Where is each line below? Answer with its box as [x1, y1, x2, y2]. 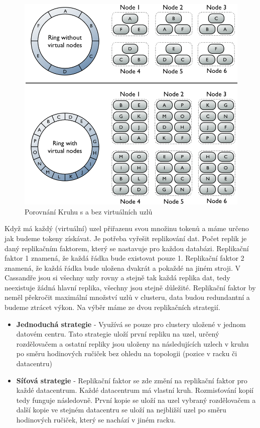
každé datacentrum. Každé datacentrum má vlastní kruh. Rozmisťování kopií [16, 385, 253, 395]
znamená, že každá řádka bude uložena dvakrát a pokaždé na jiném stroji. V [5, 262, 240, 273]
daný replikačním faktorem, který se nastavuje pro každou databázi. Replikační [5, 243, 249, 253]
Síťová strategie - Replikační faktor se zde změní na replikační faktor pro [16, 375, 247, 385]
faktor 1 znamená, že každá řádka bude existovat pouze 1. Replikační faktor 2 [5, 253, 244, 263]
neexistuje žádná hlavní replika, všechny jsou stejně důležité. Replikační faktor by [5, 282, 256, 292]
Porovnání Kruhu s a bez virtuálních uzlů [25, 206, 153, 217]
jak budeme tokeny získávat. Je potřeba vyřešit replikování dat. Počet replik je [5, 233, 247, 243]
